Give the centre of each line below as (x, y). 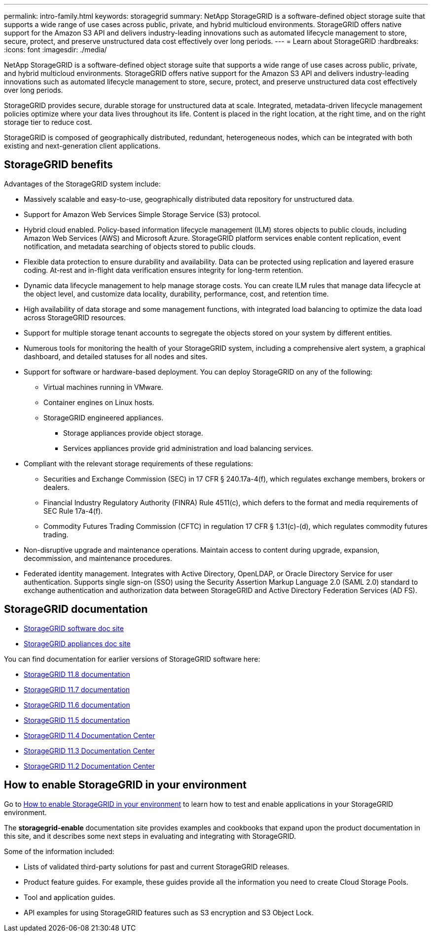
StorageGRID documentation (76, 609)
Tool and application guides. (70, 897)
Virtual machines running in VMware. (103, 387)
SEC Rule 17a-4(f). (73, 511)
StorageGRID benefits (58, 165)
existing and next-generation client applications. (82, 146)
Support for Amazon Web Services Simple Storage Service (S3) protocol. (142, 214)
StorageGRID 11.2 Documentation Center (89, 766)
